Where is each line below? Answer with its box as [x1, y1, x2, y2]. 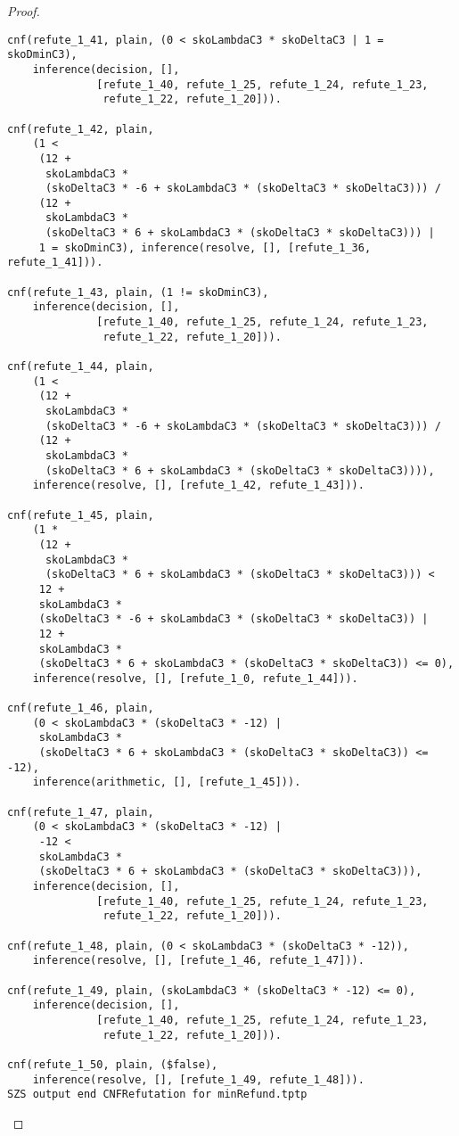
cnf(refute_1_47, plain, [7, 805, 154, 819]
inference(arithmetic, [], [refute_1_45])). [32, 776, 301, 789]
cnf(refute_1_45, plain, [7, 508, 154, 522]
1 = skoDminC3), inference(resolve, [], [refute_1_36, [38, 241, 372, 254]
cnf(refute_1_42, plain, [7, 122, 154, 136]
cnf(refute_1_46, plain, [7, 702, 154, 715]
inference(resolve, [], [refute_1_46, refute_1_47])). [32, 954, 365, 967]
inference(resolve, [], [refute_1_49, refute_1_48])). [32, 1073, 365, 1086]
